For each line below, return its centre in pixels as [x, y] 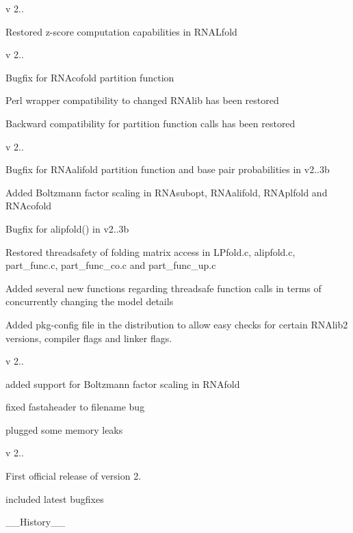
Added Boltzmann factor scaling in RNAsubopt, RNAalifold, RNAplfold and [167, 192]
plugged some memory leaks [64, 429]
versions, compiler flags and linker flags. [89, 338]
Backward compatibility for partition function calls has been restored [151, 123]
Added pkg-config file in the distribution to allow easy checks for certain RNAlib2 [177, 324]
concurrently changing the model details [90, 301]
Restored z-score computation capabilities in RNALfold [121, 31]
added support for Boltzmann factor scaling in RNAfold [123, 383]
